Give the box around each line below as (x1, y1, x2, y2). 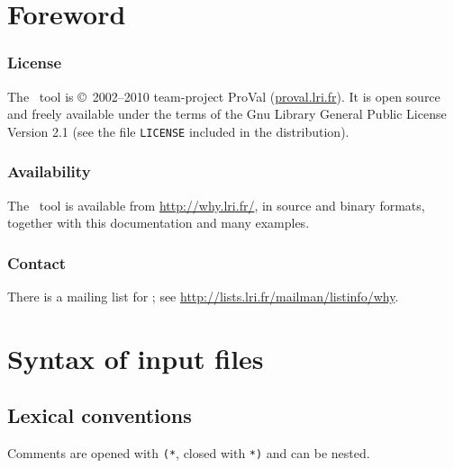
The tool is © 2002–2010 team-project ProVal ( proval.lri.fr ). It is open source (7, 86, 440, 105)
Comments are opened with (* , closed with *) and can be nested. (7, 444, 370, 463)
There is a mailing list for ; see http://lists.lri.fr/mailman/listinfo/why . (7, 287, 399, 306)
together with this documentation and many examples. (7, 213, 310, 232)
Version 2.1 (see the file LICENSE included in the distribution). (7, 121, 350, 140)
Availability (7, 160, 91, 183)
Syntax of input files (7, 339, 264, 376)
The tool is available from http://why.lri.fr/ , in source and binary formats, (7, 195, 425, 214)
